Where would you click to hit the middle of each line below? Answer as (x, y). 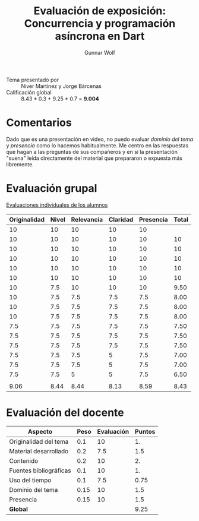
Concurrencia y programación (100, 23)
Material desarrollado (39, 451)
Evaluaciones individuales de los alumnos (57, 205)
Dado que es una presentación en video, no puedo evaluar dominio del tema (100, 139)
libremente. (20, 164)
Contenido (24, 460)
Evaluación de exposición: (100, 11)
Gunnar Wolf (100, 52)
